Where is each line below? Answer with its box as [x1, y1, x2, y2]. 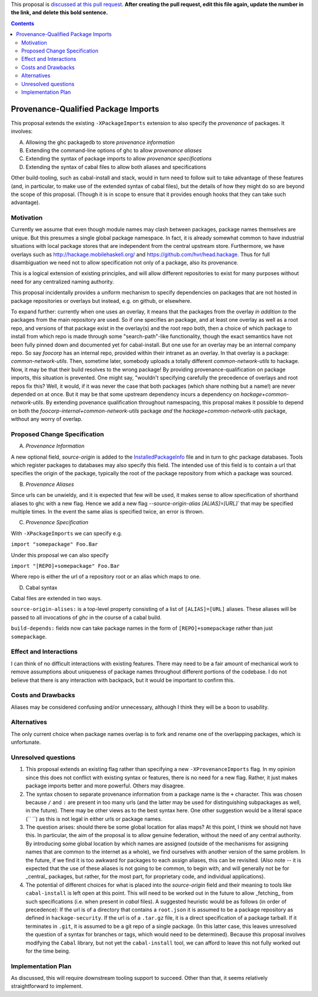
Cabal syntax [25, 584, 58, 591]
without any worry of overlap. [11, 416, 82, 423]
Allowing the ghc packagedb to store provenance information [25, 139, 175, 146]
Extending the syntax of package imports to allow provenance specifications [25, 155, 212, 162]
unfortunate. [11, 738, 41, 746]
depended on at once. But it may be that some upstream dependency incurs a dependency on [11, 390, 240, 398]
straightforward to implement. [11, 983, 83, 990]
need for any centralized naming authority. [11, 278, 114, 285]
